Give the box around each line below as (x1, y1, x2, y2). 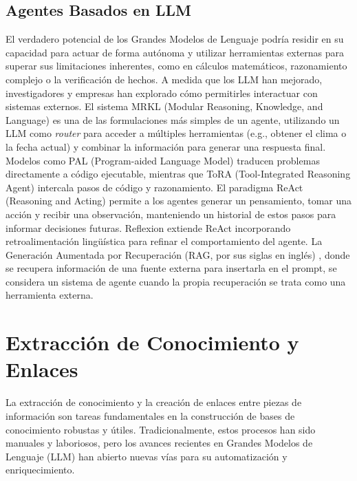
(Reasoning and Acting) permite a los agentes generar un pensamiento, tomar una (6, 193, 352, 208)
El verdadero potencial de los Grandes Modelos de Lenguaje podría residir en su (6, 32, 344, 46)
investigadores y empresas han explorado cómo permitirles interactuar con (6, 85, 318, 100)
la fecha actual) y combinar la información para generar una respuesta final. (6, 139, 326, 153)
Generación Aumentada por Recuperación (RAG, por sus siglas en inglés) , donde (6, 247, 350, 261)
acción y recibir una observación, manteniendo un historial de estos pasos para (6, 206, 336, 221)
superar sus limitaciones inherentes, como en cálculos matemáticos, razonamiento (6, 58, 347, 73)
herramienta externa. (6, 288, 94, 302)
